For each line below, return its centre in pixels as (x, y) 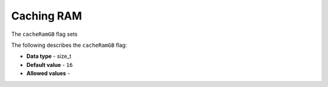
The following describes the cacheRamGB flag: (69, 45)
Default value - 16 (50, 64)
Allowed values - (48, 74)
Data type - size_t (49, 56)
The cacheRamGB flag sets (44, 34)
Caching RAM (46, 16)
